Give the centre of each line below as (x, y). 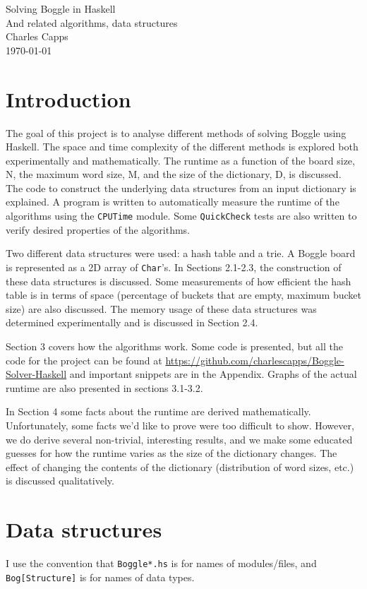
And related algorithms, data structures (92, 22)
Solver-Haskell (36, 374)
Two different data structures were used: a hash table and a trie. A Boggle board (181, 253)
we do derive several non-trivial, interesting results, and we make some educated (179, 439)
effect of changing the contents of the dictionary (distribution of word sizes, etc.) (180, 466)
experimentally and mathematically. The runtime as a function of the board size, (180, 160)
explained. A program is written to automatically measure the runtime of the (173, 202)
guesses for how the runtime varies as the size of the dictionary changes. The (172, 453)
